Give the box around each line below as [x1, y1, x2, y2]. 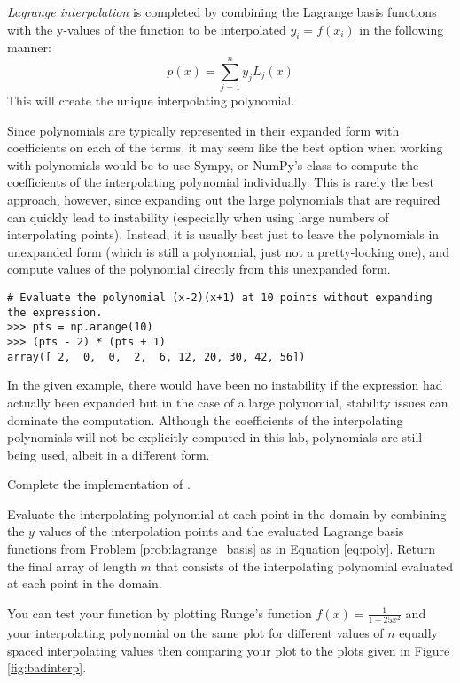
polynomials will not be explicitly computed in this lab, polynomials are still [7, 428, 423, 446]
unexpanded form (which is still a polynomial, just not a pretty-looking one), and [7, 242, 449, 260]
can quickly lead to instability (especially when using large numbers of [7, 207, 389, 226]
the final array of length [7, 556, 136, 575]
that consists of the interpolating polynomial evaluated [155, 556, 454, 575]
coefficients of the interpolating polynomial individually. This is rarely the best [7, 173, 434, 191]
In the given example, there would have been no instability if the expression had [7, 376, 443, 394]
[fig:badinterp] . [7, 658, 87, 677]
